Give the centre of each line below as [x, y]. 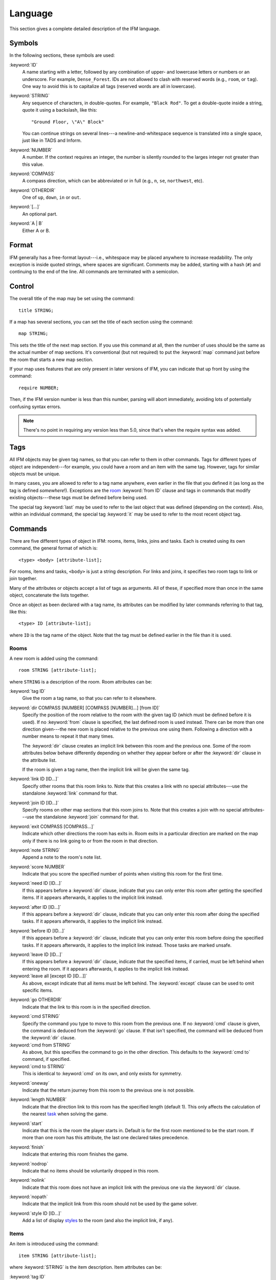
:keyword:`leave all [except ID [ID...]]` [48, 976]
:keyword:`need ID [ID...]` [36, 883]
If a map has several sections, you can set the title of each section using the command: [101, 322]
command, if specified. [47, 1059]
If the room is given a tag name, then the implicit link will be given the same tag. [106, 770]
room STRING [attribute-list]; [58, 670]
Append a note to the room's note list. [62, 857]
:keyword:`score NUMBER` [38, 867]
